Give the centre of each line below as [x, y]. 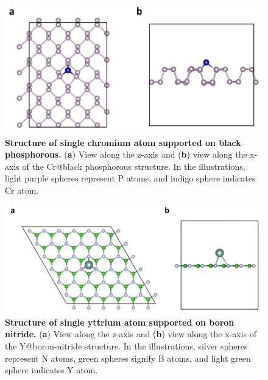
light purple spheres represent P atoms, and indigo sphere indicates [130, 178]
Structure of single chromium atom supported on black [123, 142]
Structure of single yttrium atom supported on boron [120, 322]
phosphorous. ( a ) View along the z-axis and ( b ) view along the [126, 154]
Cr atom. [22, 190]
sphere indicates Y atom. [51, 370]
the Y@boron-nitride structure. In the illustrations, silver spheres [126, 345]
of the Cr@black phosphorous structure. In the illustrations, [134, 166]
